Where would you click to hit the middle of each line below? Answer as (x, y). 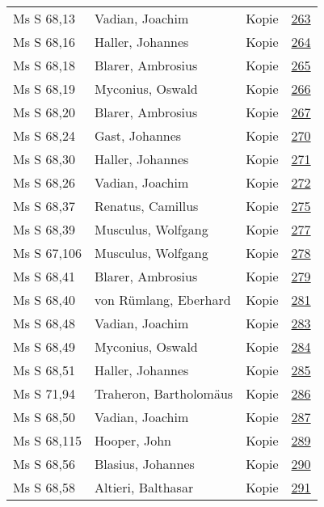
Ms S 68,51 (44, 370)
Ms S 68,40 (44, 300)
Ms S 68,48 (44, 323)
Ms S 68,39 (44, 229)
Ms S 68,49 (44, 346)
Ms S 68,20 (44, 112)
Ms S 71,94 (44, 393)
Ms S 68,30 (44, 159)
